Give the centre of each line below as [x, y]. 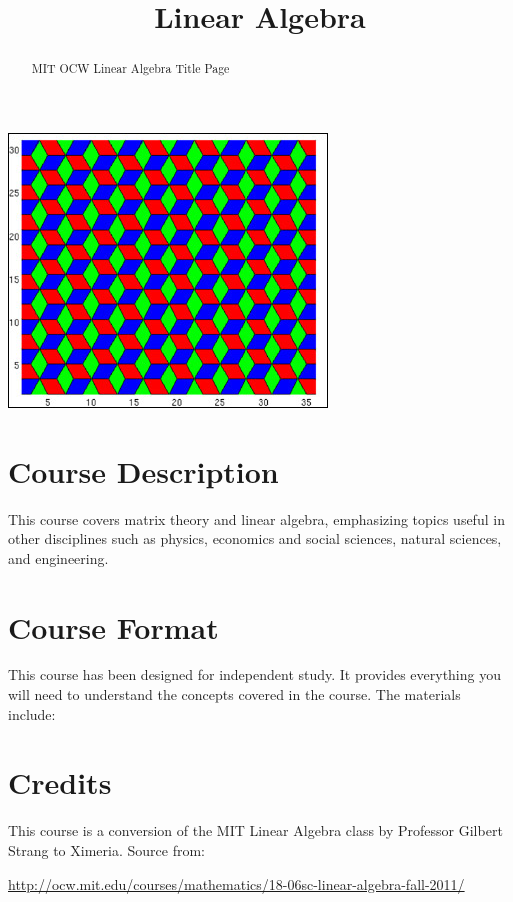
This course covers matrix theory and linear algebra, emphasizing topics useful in [256, 518]
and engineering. [58, 557]
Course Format [113, 626]
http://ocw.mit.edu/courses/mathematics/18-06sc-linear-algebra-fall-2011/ [236, 883]
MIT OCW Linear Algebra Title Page [130, 68]
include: [32, 713]
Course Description [143, 470]
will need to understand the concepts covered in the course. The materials [234, 694]
